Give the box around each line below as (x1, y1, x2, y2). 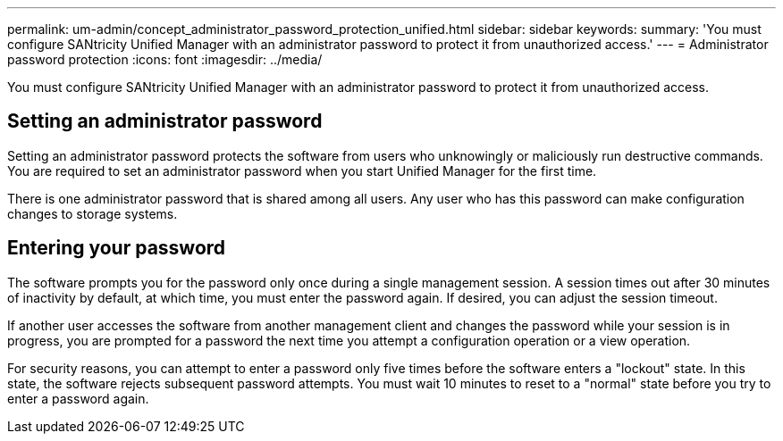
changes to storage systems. (7, 205, 178, 221)
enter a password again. (7, 390, 149, 406)
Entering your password (7, 237, 226, 260)
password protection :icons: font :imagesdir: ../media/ (7, 52, 323, 67)
